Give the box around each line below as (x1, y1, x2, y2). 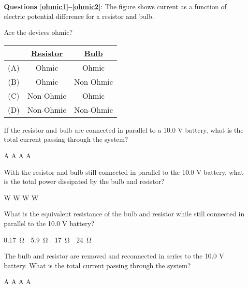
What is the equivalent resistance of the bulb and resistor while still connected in (4, 209, 245, 219)
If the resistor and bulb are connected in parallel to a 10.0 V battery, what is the (4, 124, 244, 135)
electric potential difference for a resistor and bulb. (4, 11, 154, 21)
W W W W (4, 192, 39, 202)
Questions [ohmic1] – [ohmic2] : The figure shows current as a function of (4, 1, 227, 11)
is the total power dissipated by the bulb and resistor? (4, 176, 164, 186)
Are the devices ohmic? (4, 27, 73, 37)
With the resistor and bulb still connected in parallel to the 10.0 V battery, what (4, 167, 244, 177)
